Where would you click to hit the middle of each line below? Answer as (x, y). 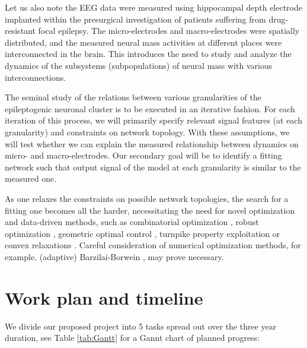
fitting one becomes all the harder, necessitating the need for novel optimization (150, 210)
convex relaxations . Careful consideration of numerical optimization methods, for (153, 245)
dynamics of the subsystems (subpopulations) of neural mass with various (139, 65)
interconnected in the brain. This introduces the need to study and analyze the (148, 54)
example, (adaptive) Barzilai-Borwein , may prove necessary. (114, 256)
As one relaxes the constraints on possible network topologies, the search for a (147, 198)
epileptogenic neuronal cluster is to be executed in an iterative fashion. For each (150, 108)
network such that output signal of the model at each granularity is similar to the (153, 167)
